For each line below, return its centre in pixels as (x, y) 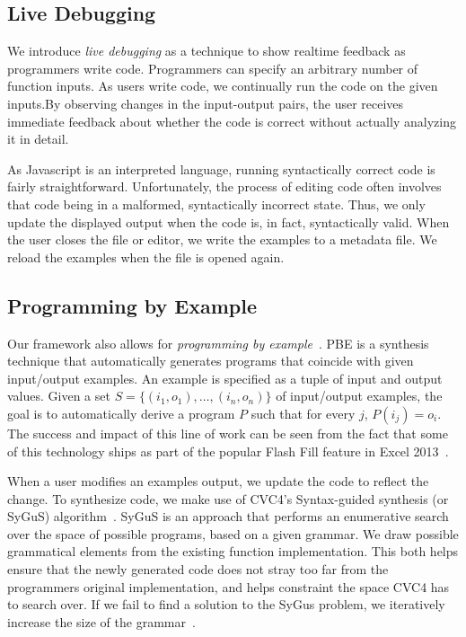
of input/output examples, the (359, 396)
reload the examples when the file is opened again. (146, 257)
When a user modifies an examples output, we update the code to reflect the (218, 481)
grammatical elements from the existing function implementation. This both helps (233, 551)
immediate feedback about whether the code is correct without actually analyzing (232, 121)
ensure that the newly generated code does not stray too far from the (198, 569)
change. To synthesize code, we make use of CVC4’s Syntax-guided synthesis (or (228, 498)
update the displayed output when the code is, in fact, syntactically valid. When (229, 221)
